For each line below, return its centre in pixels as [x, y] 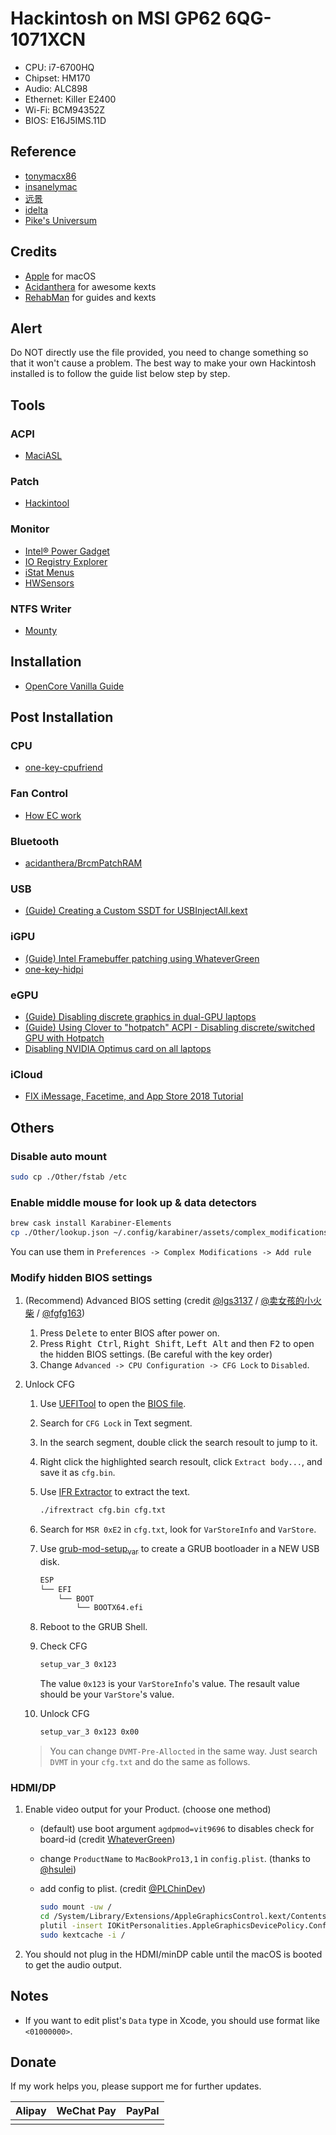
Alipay [31, 2111]
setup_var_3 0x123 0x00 [89, 1732]
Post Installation [62, 717]
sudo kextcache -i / [82, 1935]
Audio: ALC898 [56, 88]
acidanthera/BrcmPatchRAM [83, 863]
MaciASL [43, 456]
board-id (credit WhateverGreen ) [107, 1839]
